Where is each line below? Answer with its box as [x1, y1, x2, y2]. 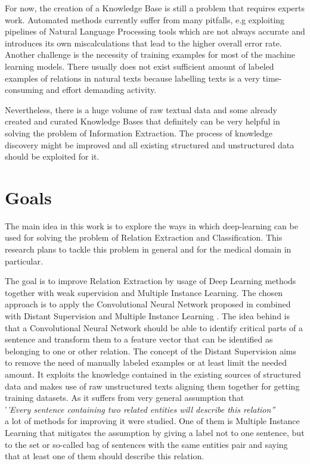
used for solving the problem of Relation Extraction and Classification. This [5, 231, 283, 244]
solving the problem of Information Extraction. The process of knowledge [5, 126, 272, 139]
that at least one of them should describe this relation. [5, 450, 204, 462]
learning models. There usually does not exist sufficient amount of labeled [5, 60, 274, 72]
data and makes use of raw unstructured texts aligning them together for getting [5, 379, 300, 392]
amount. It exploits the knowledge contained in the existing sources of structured [5, 368, 301, 380]
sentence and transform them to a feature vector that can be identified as [5, 333, 273, 345]
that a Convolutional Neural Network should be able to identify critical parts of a [5, 321, 303, 334]
